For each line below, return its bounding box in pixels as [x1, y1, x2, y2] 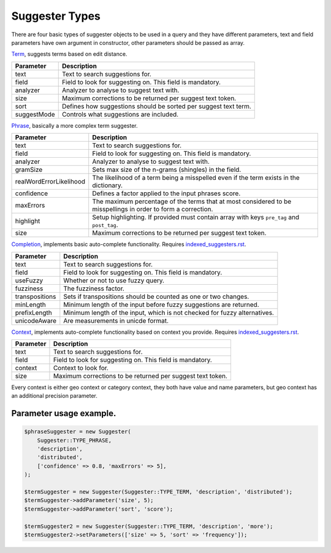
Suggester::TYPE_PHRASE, [37, 436, 112, 444]
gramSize [15, 166, 43, 174]
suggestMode [15, 110, 55, 118]
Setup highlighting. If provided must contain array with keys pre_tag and [92, 213, 300, 222]
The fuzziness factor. [63, 284, 125, 293]
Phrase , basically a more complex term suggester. [11, 122, 138, 129]
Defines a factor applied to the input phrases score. [92, 189, 241, 198]
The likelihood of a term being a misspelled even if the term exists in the [92, 174, 300, 182]
